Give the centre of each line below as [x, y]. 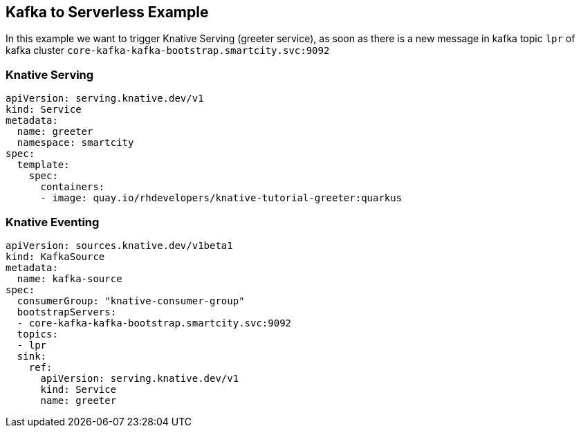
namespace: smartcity [75, 143]
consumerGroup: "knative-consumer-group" [131, 301]
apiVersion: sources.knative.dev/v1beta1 [119, 245]
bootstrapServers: [67, 312]
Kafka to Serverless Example [107, 12]
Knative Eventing [53, 222]
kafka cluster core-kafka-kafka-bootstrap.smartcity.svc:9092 [168, 50]
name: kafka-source [70, 278]
